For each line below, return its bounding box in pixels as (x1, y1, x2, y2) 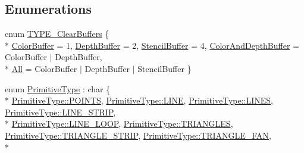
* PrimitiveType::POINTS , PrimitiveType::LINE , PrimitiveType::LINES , (5, 94, 273, 107)
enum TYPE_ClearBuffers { (5, 27, 109, 40)
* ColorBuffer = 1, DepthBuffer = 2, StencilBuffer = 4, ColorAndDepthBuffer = (5, 39, 299, 51)
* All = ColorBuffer (5, 62, 77, 74)
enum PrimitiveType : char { (5, 82, 111, 95)
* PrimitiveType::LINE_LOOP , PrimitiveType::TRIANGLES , (5, 117, 233, 130)
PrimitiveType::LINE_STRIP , (5, 105, 116, 118)
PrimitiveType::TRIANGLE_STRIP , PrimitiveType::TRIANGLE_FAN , (5, 129, 271, 141)
